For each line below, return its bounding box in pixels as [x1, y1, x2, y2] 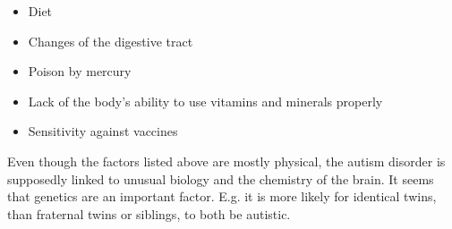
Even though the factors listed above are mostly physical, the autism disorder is [7, 151, 446, 170]
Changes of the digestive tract [28, 31, 193, 50]
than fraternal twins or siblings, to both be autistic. [7, 204, 291, 223]
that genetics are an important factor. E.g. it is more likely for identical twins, [7, 187, 437, 206]
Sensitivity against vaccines [28, 122, 178, 140]
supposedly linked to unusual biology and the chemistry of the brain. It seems [7, 169, 434, 188]
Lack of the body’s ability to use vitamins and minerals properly [28, 91, 383, 110]
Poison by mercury [28, 62, 132, 81]
